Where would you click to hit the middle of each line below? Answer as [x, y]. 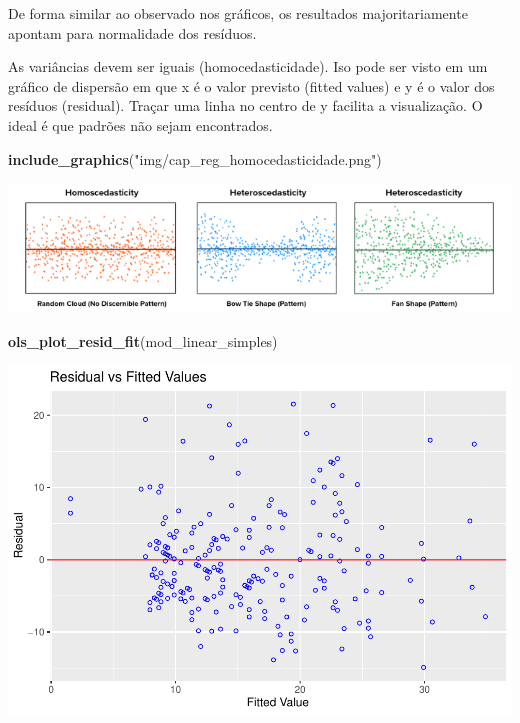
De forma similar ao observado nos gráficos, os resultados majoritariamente [238, 13]
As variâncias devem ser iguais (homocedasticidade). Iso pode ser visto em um [248, 66]
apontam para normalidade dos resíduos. [132, 32]
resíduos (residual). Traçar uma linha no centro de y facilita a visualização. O [245, 105]
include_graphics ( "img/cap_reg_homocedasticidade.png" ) [195, 158]
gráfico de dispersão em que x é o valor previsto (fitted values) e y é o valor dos [251, 85]
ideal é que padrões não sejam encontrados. [140, 124]
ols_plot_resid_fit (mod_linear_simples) [143, 341]
